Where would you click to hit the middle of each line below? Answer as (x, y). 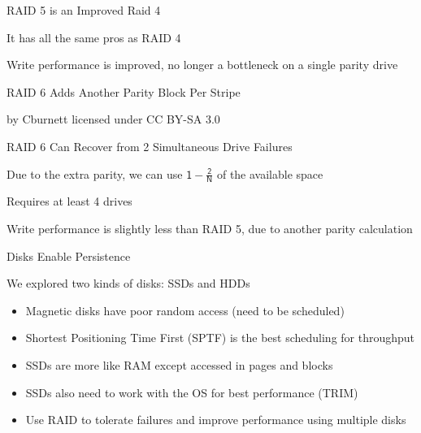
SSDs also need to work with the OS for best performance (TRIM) (192, 392)
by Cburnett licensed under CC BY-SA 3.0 (113, 119)
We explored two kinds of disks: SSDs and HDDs (128, 283)
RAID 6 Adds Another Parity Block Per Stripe (124, 91)
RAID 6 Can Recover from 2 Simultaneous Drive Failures (150, 146)
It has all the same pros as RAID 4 (94, 37)
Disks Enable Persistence (69, 255)
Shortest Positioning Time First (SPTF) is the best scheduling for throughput (220, 338)
